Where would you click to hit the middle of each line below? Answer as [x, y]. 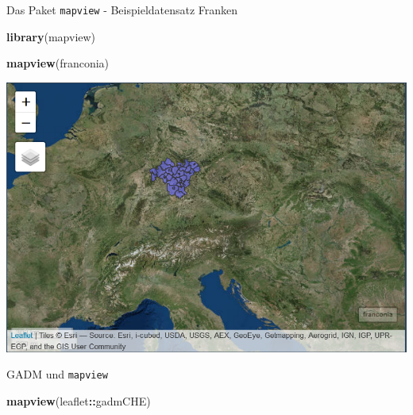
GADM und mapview [57, 374]
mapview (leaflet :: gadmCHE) [79, 401]
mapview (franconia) [58, 63]
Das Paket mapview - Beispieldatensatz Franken [122, 10]
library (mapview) [51, 36]
